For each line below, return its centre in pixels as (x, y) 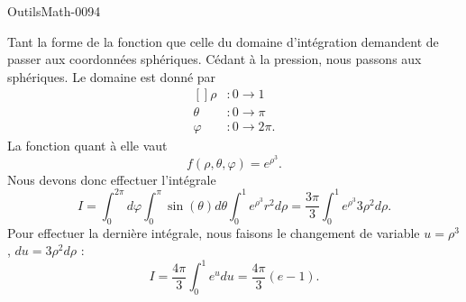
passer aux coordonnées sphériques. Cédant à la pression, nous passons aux (215, 59)
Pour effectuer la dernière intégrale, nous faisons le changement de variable (214, 232)
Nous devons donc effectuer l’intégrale (112, 179)
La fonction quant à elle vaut (87, 146)
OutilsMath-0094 (54, 11)
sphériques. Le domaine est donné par (112, 76)
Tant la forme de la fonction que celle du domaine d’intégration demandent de (223, 41)
